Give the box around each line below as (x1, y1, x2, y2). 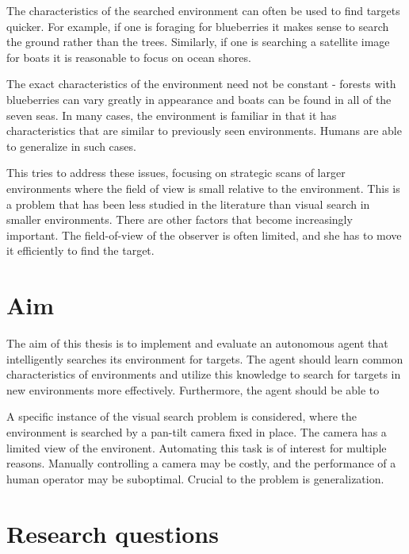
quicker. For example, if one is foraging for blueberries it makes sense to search (6, 17, 389, 34)
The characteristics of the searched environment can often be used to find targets (6, 2, 400, 18)
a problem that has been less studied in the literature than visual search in (6, 195, 370, 212)
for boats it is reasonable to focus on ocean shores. (6, 48, 251, 65)
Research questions (6, 517, 219, 549)
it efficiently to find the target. (6, 242, 155, 259)
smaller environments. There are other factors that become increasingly (6, 211, 353, 228)
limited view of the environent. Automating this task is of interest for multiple (6, 439, 387, 456)
